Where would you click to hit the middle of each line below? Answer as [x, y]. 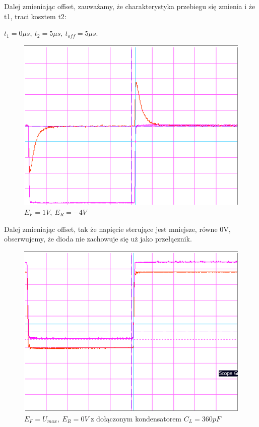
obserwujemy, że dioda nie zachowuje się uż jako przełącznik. [98, 239]
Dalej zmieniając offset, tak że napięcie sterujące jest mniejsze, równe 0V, [117, 229]
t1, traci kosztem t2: [35, 16]
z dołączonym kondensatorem [136, 418]
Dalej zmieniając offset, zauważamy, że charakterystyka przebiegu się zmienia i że [130, 6]
